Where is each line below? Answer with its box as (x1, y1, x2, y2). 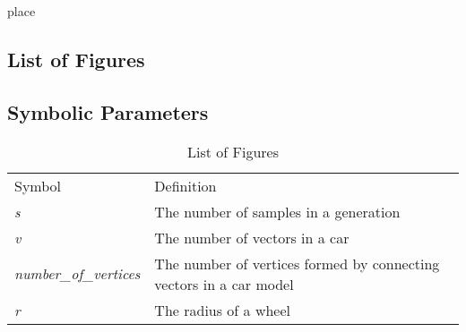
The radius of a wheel (154, 299, 291, 320)
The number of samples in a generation (154, 200, 401, 222)
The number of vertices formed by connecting (154, 252, 440, 274)
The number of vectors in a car (154, 226, 349, 248)
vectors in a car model (154, 273, 294, 294)
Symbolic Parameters (7, 98, 209, 125)
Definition (154, 175, 217, 196)
